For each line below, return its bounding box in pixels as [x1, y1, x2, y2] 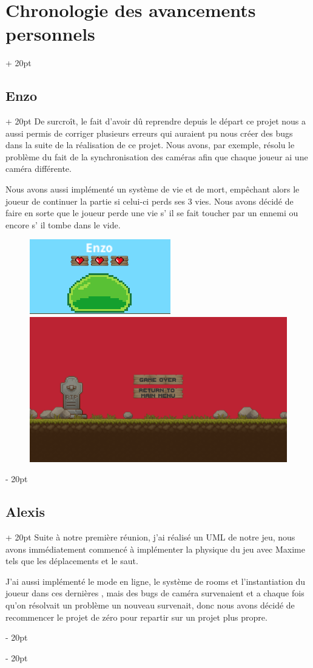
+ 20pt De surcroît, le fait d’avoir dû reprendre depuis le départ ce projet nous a [5, 115, 306, 128]
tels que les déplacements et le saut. [5, 554, 138, 567]
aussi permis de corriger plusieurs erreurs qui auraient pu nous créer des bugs [5, 126, 293, 139]
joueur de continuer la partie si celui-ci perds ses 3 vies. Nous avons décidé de [5, 194, 294, 207]
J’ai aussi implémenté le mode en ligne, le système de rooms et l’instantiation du [5, 574, 306, 587]
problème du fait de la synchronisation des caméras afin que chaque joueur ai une [5, 150, 308, 163]
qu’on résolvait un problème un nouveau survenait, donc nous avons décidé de [5, 598, 295, 611]
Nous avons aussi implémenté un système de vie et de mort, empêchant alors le [5, 183, 300, 196]
